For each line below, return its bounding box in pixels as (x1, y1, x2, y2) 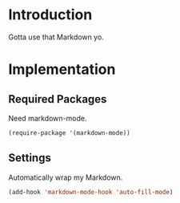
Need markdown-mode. (8, 113, 87, 123)
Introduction (8, 6, 93, 24)
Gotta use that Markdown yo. (8, 32, 104, 42)
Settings (8, 151, 52, 165)
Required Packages (8, 92, 107, 106)
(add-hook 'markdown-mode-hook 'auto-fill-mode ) (8, 188, 174, 196)
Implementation (8, 60, 116, 79)
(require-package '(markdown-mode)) (8, 128, 130, 137)
